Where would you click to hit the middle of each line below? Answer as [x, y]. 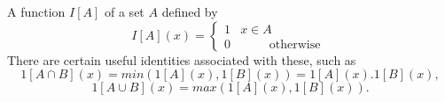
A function [36, 11]
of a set [125, 11]
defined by [190, 11]
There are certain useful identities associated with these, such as [182, 59]
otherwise [295, 44]
